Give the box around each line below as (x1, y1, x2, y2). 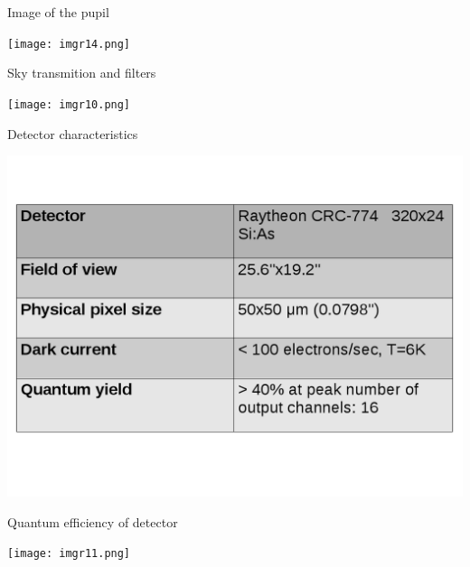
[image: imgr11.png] (7, 547, 131, 561)
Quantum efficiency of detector (7, 512, 178, 531)
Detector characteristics (7, 124, 138, 143)
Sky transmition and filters (7, 63, 156, 82)
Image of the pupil (7, 3, 109, 21)
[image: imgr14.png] (7, 37, 131, 51)
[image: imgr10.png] (7, 98, 131, 111)
